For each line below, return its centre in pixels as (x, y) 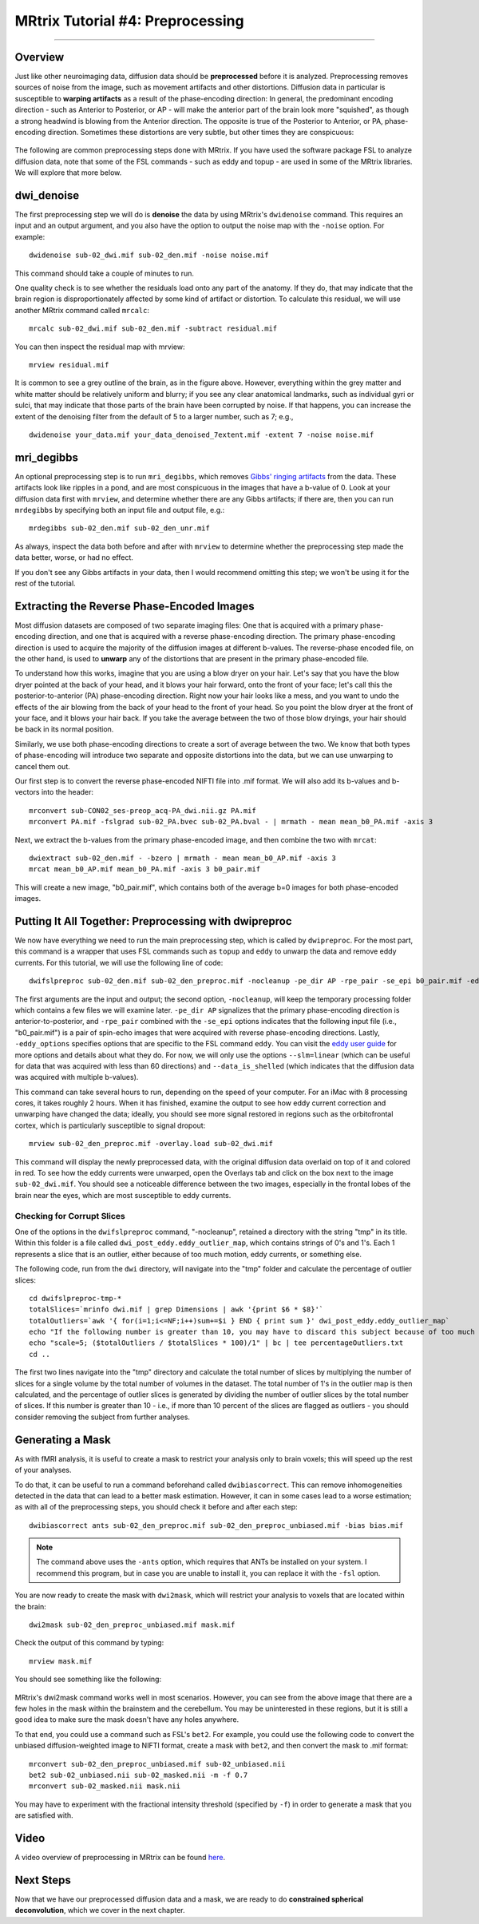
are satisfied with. (44, 1815)
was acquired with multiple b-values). (77, 1077)
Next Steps (43, 1880)
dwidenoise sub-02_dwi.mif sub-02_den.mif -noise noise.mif (149, 255)
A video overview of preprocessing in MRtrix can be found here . (120, 1857)
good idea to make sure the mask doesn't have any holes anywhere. (127, 1720)
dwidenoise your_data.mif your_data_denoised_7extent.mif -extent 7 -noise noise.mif (202, 434)
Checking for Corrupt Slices (70, 1216)
